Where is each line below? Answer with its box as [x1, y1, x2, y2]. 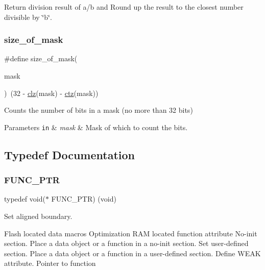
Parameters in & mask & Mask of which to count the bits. [4, 121, 188, 132]
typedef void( [4, 193, 45, 204]
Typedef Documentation [4, 146, 135, 162]
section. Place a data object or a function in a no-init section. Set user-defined [4, 238, 249, 249]
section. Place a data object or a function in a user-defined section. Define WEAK [4, 248, 261, 258]
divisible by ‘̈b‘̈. [4, 11, 52, 22]
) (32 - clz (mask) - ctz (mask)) [4, 87, 99, 98]
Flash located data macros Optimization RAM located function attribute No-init [4, 228, 257, 238]
